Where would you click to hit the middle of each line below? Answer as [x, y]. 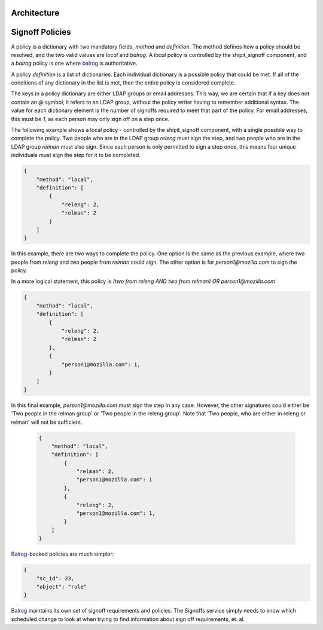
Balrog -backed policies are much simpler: [63, 554]
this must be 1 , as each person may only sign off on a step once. [90, 119]
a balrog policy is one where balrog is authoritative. [74, 64]
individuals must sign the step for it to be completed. [76, 155]
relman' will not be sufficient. [47, 422]
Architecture [35, 13]
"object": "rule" [62, 587]
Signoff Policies [41, 32]
